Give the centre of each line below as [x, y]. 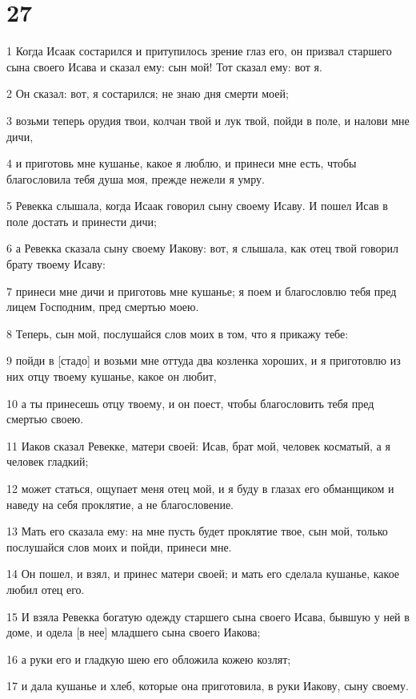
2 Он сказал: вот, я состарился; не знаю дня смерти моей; [148, 93]
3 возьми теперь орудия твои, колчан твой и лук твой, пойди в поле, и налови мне [208, 120]
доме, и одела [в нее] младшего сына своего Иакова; [134, 632]
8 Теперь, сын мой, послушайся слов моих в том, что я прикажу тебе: [178, 333]
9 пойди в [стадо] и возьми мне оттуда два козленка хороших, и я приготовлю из [204, 360]
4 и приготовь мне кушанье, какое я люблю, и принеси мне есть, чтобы [182, 163]
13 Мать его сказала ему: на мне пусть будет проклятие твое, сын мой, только [197, 531]
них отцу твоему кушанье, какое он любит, [112, 376]
